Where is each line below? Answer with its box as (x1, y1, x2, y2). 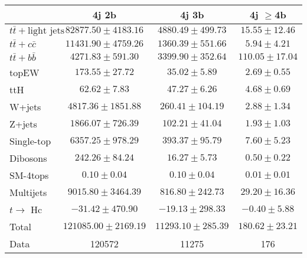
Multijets (9, 185, 47, 199)
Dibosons (9, 151, 47, 165)
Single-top (9, 133, 51, 148)
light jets (28, 25, 64, 35)
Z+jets (9, 116, 37, 130)
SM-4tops (9, 168, 49, 182)
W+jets (9, 99, 41, 113)
